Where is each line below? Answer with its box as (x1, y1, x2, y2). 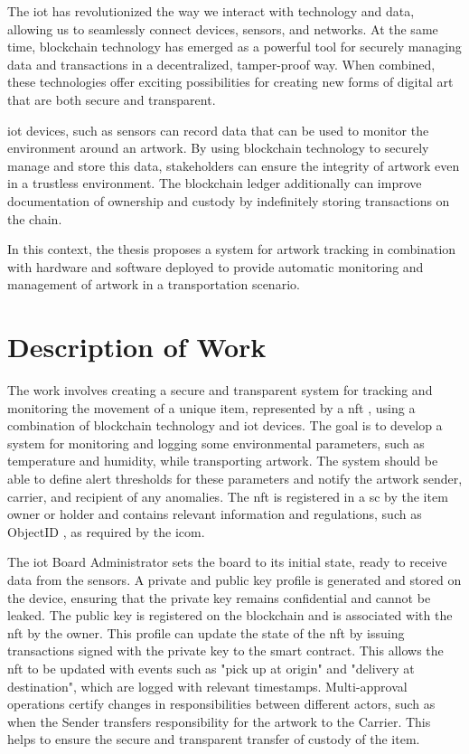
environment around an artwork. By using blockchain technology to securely (7, 138, 429, 157)
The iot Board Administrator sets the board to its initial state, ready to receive (7, 552, 447, 571)
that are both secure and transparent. (7, 90, 216, 108)
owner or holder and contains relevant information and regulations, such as (7, 504, 422, 523)
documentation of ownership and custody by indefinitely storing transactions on (7, 191, 450, 210)
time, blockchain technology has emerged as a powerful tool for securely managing (7, 37, 462, 56)
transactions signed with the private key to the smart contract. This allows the (7, 641, 444, 660)
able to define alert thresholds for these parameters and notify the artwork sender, (7, 469, 463, 487)
